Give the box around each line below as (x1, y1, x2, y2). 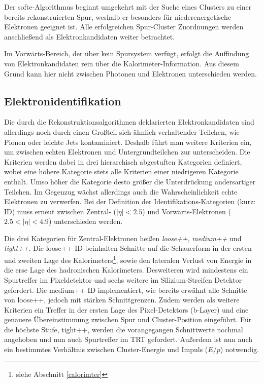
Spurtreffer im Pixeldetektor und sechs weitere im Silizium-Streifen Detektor (4, 274, 242, 285)
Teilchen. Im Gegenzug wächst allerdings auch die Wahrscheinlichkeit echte (4, 186, 238, 197)
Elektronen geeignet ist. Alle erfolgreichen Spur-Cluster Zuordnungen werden (4, 21, 244, 32)
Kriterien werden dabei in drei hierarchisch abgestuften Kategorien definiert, (4, 156, 242, 167)
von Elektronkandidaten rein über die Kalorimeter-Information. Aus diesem (4, 58, 240, 68)
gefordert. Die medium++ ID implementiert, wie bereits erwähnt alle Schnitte (4, 284, 247, 295)
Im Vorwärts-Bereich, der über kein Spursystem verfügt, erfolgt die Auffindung (4, 48, 249, 59)
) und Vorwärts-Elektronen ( (142, 206, 231, 216)
